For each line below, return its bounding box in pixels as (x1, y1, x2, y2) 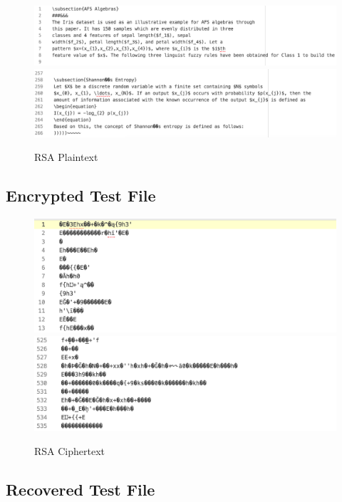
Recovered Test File (6, 478, 155, 500)
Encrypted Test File (6, 184, 156, 206)
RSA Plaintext (34, 150, 98, 164)
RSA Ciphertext (34, 443, 105, 458)
